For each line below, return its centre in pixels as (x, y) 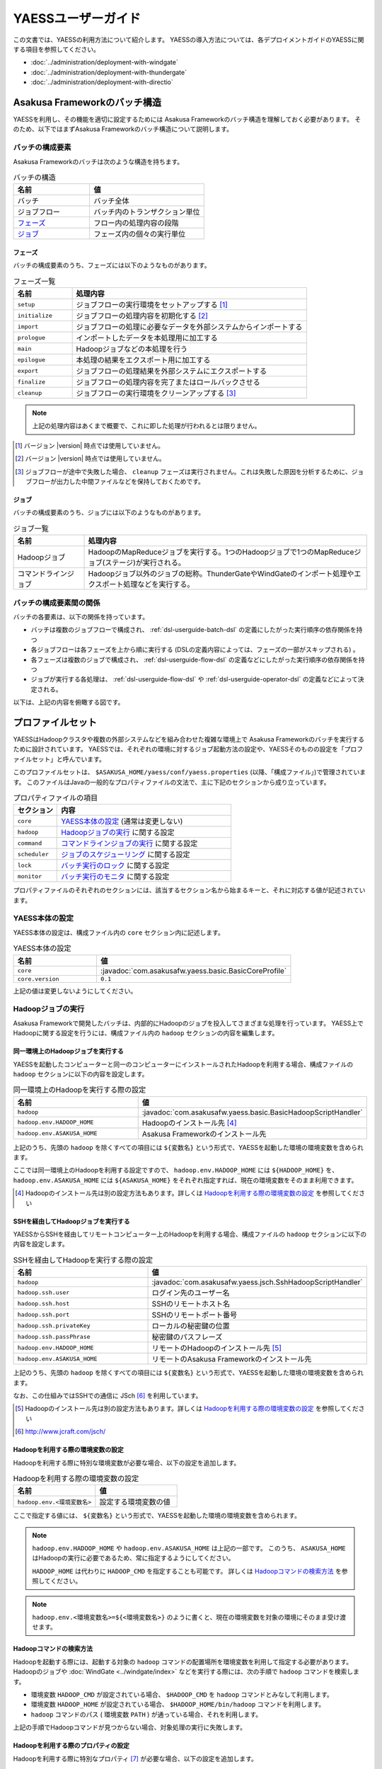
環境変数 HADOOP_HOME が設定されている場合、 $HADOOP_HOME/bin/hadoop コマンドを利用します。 (178, 1705)
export (28, 370)
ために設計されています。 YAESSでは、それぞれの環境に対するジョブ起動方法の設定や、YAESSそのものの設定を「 (179, 749)
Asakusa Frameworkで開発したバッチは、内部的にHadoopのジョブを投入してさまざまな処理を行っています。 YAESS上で (189, 1023)
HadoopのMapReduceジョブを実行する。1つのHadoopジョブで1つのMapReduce (221, 552)
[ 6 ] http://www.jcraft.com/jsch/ (60, 1431)
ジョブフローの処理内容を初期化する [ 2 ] (142, 316)
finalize (31, 382)
